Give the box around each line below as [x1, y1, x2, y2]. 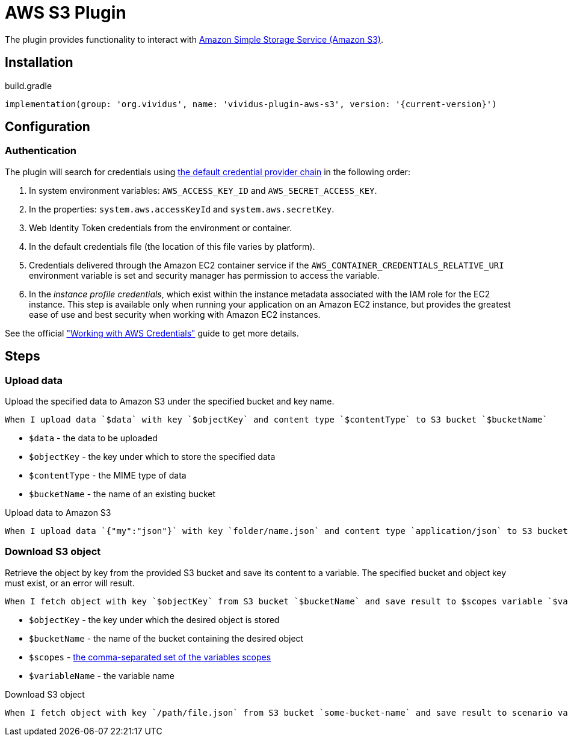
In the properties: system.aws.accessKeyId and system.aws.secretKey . [29, 203, 335, 214]
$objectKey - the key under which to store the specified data [29, 451, 276, 462]
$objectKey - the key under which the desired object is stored [29, 614, 280, 625]
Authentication [5, 144, 76, 157]
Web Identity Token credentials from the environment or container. [29, 222, 292, 233]
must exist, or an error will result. [5, 577, 135, 588]
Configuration [5, 119, 90, 135]
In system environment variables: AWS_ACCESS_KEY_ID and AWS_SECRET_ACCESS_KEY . [29, 185, 377, 196]
